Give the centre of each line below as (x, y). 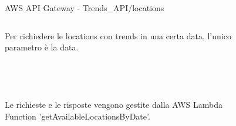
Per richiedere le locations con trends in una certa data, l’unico (118, 35)
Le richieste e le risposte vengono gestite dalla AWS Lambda (114, 105)
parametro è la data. (42, 47)
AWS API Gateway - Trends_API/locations (85, 8)
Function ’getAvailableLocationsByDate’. (77, 116)
